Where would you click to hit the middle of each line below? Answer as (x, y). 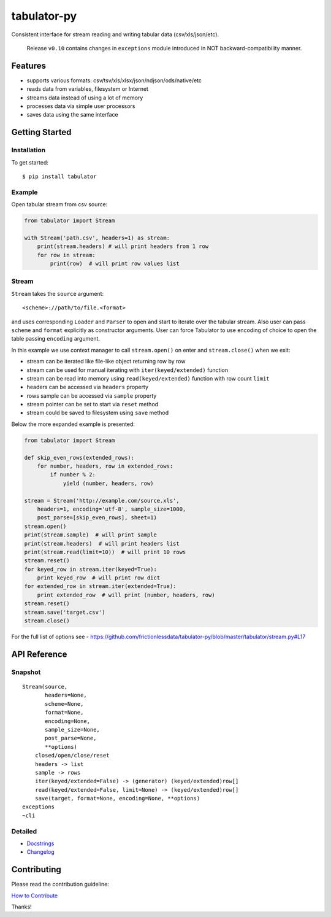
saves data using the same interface (73, 115)
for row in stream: (67, 255)
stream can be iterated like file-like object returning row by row (106, 362)
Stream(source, (45, 687)
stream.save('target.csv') (65, 612)
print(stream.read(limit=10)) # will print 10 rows (105, 552)
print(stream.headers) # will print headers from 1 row (123, 246)
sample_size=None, (73, 729)
